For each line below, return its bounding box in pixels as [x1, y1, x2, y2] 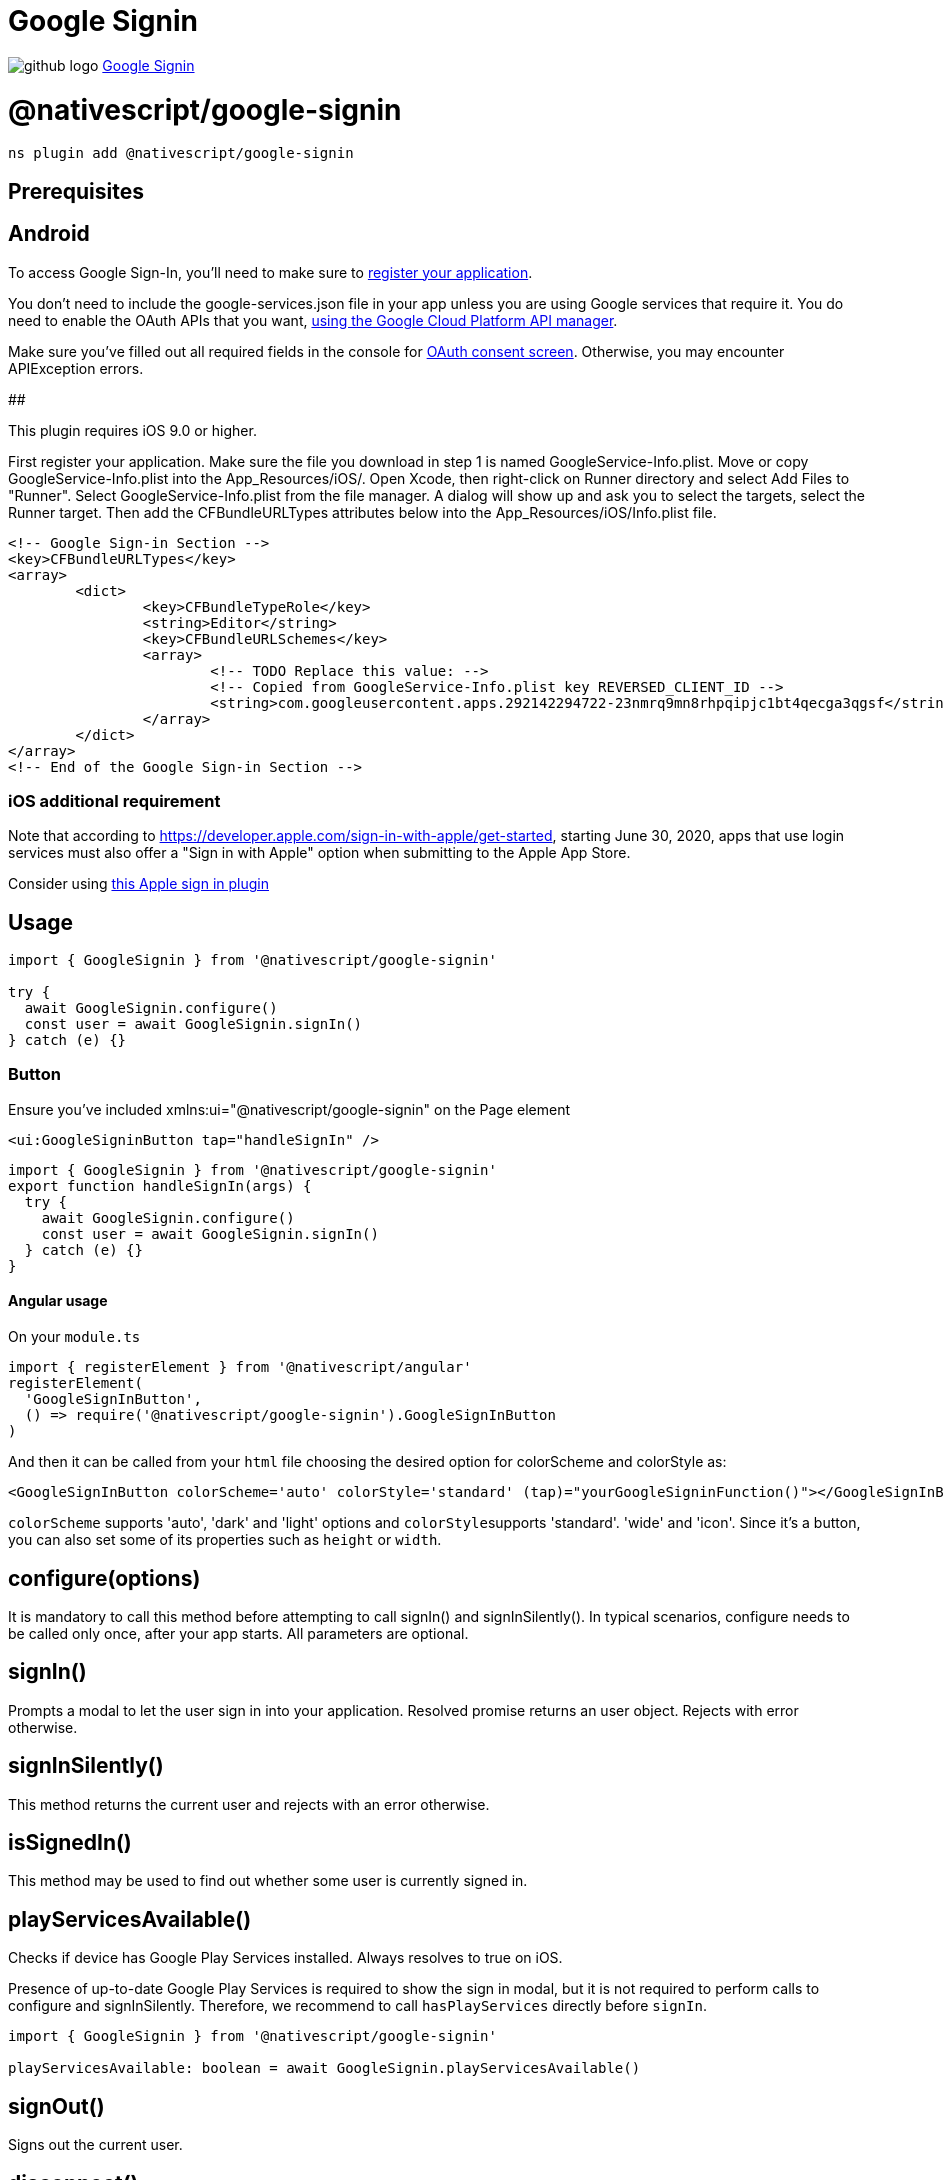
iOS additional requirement [8, 790, 221, 811]
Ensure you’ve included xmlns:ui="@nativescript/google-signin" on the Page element [8, 1100, 571, 1118]
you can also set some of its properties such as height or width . [8, 1531, 442, 1549]
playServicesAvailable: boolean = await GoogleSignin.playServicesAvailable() [8, 2060, 641, 2077]
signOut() [8, 2093, 105, 2119]
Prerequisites [8, 178, 144, 204]
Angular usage [8, 1292, 108, 1310]
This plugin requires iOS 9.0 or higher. [8, 421, 257, 439]
